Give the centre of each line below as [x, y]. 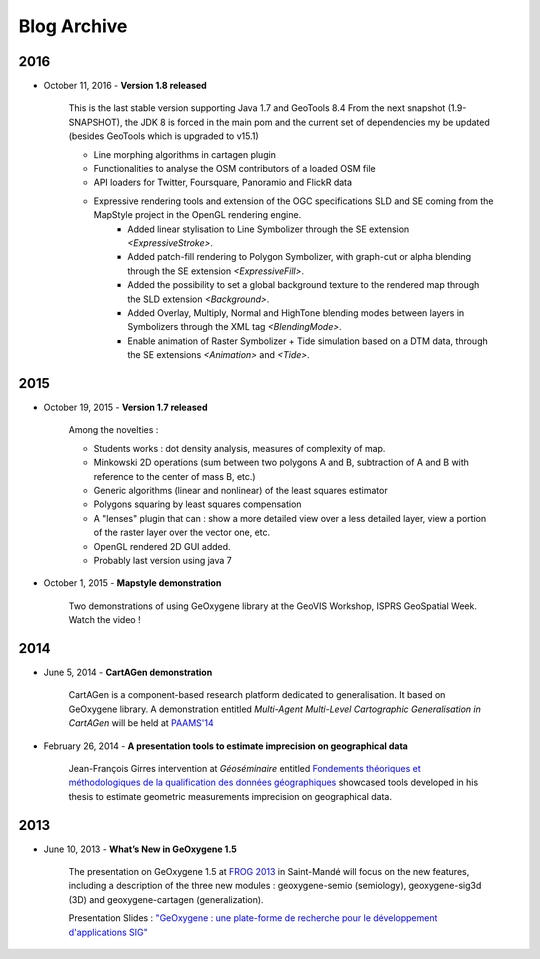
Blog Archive [73, 26]
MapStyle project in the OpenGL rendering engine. [197, 215]
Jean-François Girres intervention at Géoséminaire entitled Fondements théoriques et [245, 768]
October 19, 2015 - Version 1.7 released [125, 407]
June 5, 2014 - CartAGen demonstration [128, 672]
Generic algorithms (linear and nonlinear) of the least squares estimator [241, 490]
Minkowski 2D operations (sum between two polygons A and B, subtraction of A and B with [281, 462]
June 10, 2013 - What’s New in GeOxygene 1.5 [140, 849]
